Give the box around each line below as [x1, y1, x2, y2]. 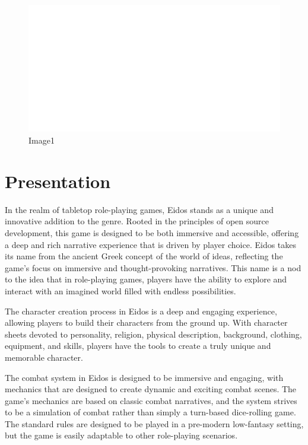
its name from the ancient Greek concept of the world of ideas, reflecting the [5, 250, 283, 262]
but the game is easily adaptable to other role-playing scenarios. [5, 429, 238, 441]
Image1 [28, 134, 55, 147]
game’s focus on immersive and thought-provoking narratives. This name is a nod [5, 261, 301, 274]
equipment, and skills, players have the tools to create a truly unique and [5, 339, 271, 352]
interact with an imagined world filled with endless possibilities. [5, 284, 236, 297]
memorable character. [5, 351, 83, 363]
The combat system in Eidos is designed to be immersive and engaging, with [5, 371, 284, 383]
